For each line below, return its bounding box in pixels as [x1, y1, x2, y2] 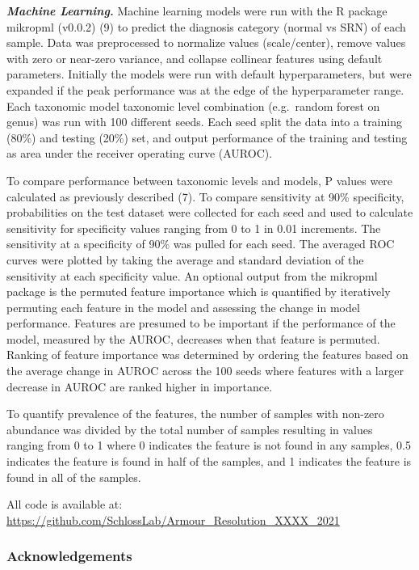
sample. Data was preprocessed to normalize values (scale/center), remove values [6, 34, 406, 51]
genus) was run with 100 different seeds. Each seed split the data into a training [6, 113, 402, 130]
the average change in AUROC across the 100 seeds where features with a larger [6, 362, 404, 379]
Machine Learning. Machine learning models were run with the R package [6, 2, 388, 19]
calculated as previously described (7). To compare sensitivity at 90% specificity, [6, 188, 404, 205]
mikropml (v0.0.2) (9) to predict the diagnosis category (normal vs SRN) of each [6, 18, 406, 35]
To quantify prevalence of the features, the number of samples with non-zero [6, 405, 384, 422]
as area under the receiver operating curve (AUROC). [6, 145, 273, 162]
